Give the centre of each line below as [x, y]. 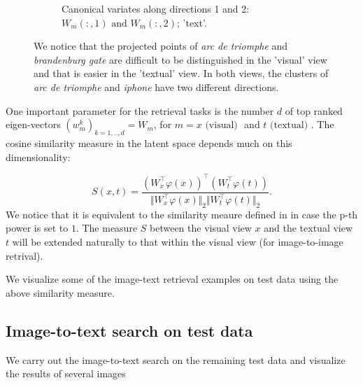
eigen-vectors [33, 124]
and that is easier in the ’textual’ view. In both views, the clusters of [181, 73]
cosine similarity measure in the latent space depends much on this [149, 142]
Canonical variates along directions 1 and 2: [156, 8]
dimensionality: [38, 156]
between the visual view [201, 228]
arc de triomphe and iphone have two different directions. [156, 86]
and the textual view [308, 228]
